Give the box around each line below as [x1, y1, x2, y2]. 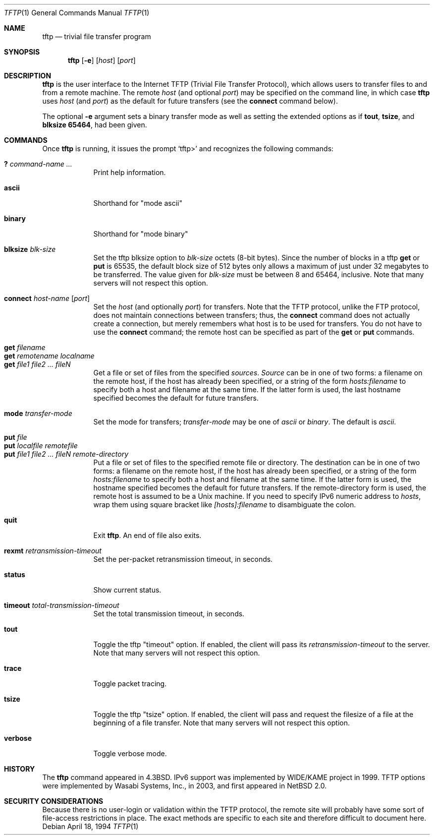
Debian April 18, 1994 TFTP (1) [42, 822, 139, 831]
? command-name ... [4, 160, 72, 168]
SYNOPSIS [4, 48, 40, 56]
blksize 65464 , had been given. [42, 120, 147, 129]
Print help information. [93, 168, 166, 177]
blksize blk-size [4, 245, 56, 253]
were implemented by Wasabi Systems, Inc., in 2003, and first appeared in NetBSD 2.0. [42, 781, 327, 790]
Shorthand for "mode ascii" [93, 199, 183, 207]
